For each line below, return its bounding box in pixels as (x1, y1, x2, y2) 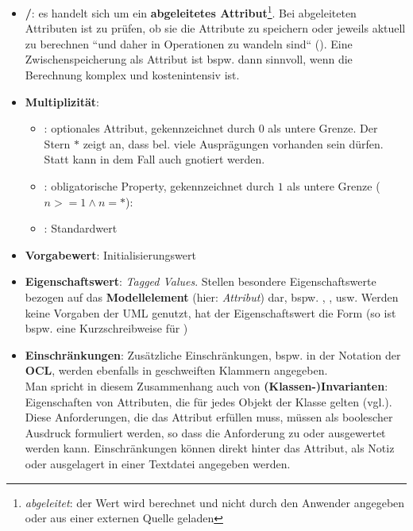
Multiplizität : (25, 93, 99, 110)
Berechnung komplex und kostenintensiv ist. (25, 67, 240, 83)
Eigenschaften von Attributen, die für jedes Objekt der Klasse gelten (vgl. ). (25, 393, 392, 410)
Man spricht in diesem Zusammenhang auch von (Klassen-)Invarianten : (25, 377, 388, 394)
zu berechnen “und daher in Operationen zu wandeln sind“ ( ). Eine (25, 35, 353, 52)
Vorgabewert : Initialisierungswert (25, 246, 196, 263)
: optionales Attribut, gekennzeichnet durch (44, 120, 255, 137)
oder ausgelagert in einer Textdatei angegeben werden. (25, 455, 291, 471)
